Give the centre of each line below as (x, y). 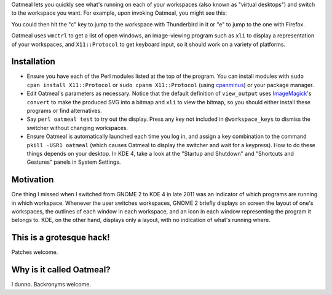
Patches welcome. (35, 252)
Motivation (33, 180)
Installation (33, 62)
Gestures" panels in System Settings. (74, 162)
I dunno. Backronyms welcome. (51, 285)
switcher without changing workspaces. (77, 128)
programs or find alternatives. (65, 111)
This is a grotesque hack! (61, 238)
